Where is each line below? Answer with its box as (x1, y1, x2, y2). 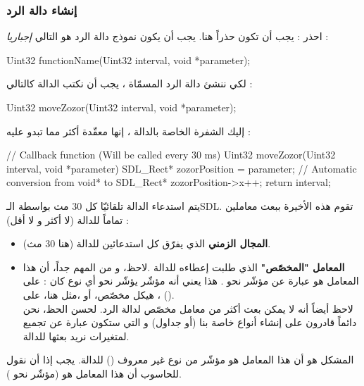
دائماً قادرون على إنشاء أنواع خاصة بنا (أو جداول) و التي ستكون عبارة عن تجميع (23, 315, 357, 330)
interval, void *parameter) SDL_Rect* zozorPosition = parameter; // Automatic (6, 161, 357, 175)
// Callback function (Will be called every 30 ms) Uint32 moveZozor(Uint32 (6, 147, 336, 162)
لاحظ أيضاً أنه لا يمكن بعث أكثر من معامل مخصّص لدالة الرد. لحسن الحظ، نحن (23, 301, 353, 316)
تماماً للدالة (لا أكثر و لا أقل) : (6, 212, 129, 227)
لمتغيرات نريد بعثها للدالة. (23, 328, 130, 343)
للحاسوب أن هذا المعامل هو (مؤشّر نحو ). (6, 366, 182, 380)
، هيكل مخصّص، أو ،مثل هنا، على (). (23, 287, 175, 301)
